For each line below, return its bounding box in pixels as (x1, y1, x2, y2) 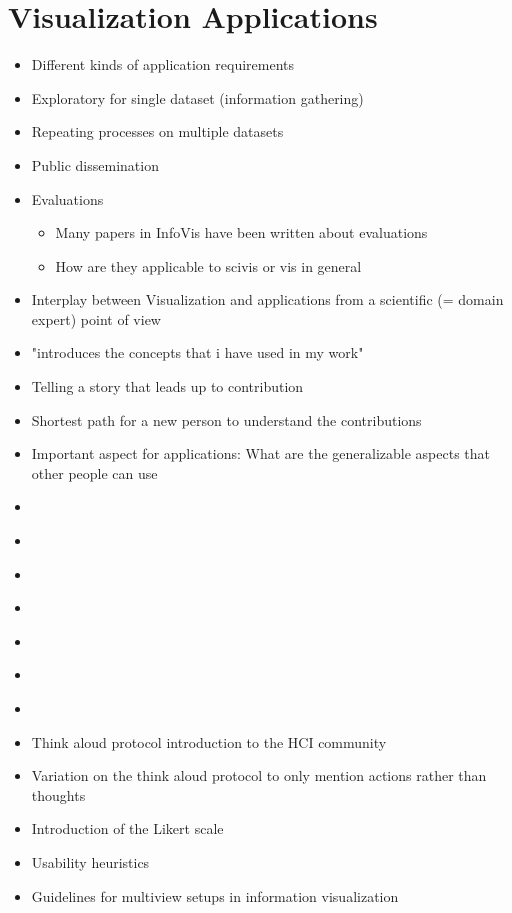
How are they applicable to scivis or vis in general (55, 255, 362, 276)
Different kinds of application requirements (31, 54, 295, 75)
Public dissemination (31, 154, 159, 175)
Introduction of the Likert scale (31, 818, 224, 839)
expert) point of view (31, 308, 161, 329)
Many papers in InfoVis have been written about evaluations (55, 222, 428, 243)
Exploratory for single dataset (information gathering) (31, 87, 364, 108)
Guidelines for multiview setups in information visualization (31, 885, 399, 906)
